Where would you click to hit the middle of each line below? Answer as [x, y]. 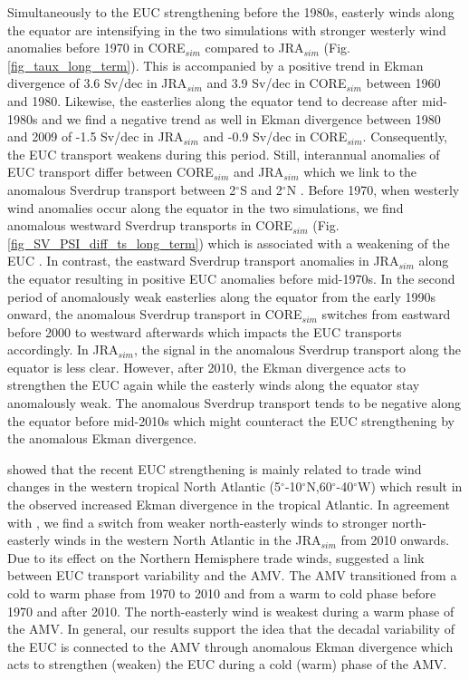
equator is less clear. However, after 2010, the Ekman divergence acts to [207, 367]
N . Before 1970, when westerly [373, 189]
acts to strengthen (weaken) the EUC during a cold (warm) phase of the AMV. [227, 664]
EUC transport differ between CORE [110, 172]
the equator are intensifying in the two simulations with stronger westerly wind [227, 29]
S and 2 [261, 189]
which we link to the [360, 172]
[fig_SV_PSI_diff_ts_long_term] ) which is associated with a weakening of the [229, 243]
